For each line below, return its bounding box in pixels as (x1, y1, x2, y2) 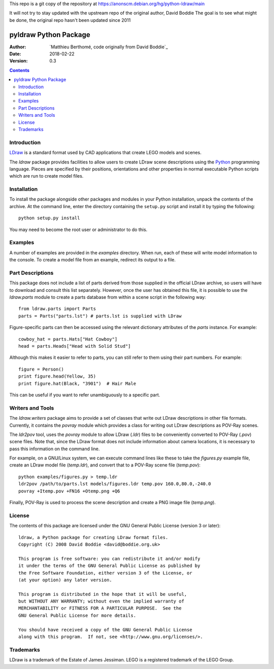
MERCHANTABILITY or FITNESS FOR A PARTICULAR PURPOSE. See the (18, 606, 182, 611)
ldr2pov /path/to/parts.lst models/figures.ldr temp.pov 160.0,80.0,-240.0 (18, 481, 211, 487)
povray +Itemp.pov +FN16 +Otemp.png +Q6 (18, 488, 120, 494)
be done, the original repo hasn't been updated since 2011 (9, 17, 131, 23)
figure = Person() (18, 366, 64, 372)
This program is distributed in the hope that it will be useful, (18, 591, 187, 597)
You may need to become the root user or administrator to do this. (9, 226, 148, 232)
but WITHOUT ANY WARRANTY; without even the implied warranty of (18, 598, 185, 604)
